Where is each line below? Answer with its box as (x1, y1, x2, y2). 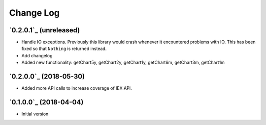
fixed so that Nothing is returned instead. (21, 46, 107, 51)
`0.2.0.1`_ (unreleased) (9, 26, 80, 34)
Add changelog (21, 52, 53, 58)
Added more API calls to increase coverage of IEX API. (21, 85, 133, 91)
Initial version (21, 111, 49, 117)
